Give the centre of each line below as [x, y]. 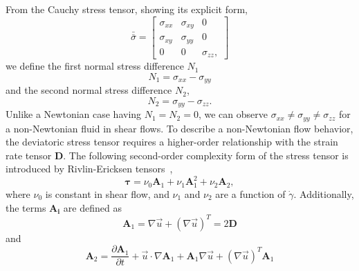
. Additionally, [324, 193]
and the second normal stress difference [89, 90]
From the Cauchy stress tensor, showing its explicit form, [127, 9]
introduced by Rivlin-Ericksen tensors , [89, 169]
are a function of [250, 193]
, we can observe [233, 114]
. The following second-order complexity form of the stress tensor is [206, 155]
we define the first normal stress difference [95, 66]
